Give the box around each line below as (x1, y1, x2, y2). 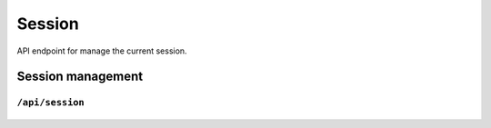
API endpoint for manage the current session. (16, 45, 187, 56)
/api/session (16, 96, 85, 109)
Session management (16, 69, 144, 84)
